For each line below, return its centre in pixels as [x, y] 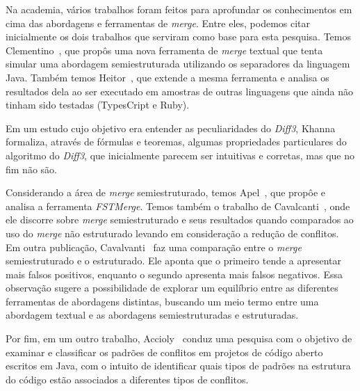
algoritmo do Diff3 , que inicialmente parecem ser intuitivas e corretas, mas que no [180, 155]
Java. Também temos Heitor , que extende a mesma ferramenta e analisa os [167, 77]
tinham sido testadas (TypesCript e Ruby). [98, 105]
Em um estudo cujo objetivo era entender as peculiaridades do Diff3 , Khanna [171, 128]
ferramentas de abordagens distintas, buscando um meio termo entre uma [162, 301]
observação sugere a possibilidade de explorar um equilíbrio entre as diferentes [172, 288]
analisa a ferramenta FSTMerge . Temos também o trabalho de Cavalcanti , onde [178, 206]
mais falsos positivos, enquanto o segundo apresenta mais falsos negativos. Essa [174, 274]
